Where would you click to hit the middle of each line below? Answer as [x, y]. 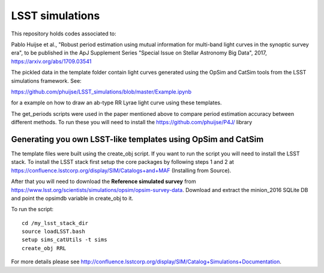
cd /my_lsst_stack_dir [55, 223]
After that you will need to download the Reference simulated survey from [103, 181]
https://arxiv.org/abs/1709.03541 [51, 61]
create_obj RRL [44, 248]
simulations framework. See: [46, 80]
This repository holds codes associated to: [64, 34]
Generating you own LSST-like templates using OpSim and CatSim [137, 139]
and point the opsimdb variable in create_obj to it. [72, 198]
